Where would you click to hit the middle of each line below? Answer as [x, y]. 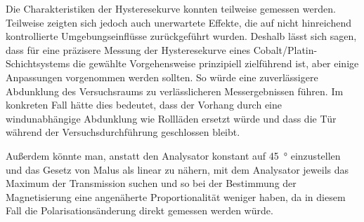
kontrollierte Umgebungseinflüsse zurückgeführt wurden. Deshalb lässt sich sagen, [181, 36]
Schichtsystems [38, 63]
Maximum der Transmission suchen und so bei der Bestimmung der [151, 183]
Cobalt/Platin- [285, 49]
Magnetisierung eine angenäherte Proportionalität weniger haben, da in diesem [176, 196]
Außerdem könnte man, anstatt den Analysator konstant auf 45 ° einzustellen [173, 155]
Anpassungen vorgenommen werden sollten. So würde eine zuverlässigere [162, 77]
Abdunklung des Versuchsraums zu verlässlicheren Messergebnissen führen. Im [175, 91]
